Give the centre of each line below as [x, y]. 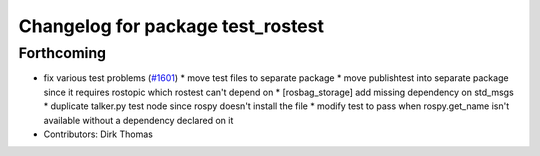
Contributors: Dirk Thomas [98, 134]
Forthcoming [62, 53]
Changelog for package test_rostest [171, 26]
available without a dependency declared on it [138, 120]
